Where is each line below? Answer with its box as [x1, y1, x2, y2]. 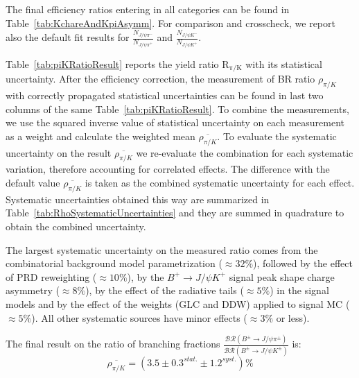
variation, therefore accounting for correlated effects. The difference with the [6, 162, 330, 176]
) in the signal [270, 283, 329, 298]
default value [6, 175, 60, 190]
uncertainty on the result [6, 145, 112, 160]
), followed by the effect [253, 256, 353, 270]
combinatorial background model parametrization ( [6, 256, 222, 270]
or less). [276, 310, 310, 325]
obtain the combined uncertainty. [6, 219, 146, 234]
